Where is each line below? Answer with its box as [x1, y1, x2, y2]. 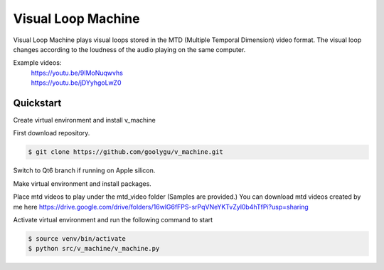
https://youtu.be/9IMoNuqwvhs [31, 68, 124, 77]
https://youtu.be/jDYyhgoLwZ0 [31, 78, 122, 87]
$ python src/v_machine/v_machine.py [28, 244, 160, 253]
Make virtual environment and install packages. [13, 179, 152, 188]
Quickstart [13, 97, 62, 109]
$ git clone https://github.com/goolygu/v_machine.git [28, 148, 223, 156]
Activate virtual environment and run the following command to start [13, 215, 213, 224]
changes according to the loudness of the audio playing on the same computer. [13, 45, 246, 53]
